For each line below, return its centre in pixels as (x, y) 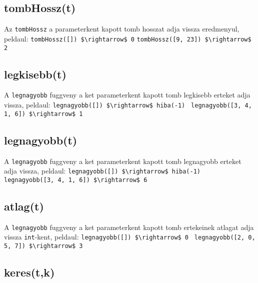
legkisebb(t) (35, 74)
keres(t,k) (29, 272)
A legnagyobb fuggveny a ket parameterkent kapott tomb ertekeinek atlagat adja (129, 227)
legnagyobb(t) (41, 140)
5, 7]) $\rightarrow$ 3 (43, 246)
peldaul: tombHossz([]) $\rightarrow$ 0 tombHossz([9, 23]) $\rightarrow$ (128, 38)
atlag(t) (24, 206)
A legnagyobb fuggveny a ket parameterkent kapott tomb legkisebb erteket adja (127, 95)
